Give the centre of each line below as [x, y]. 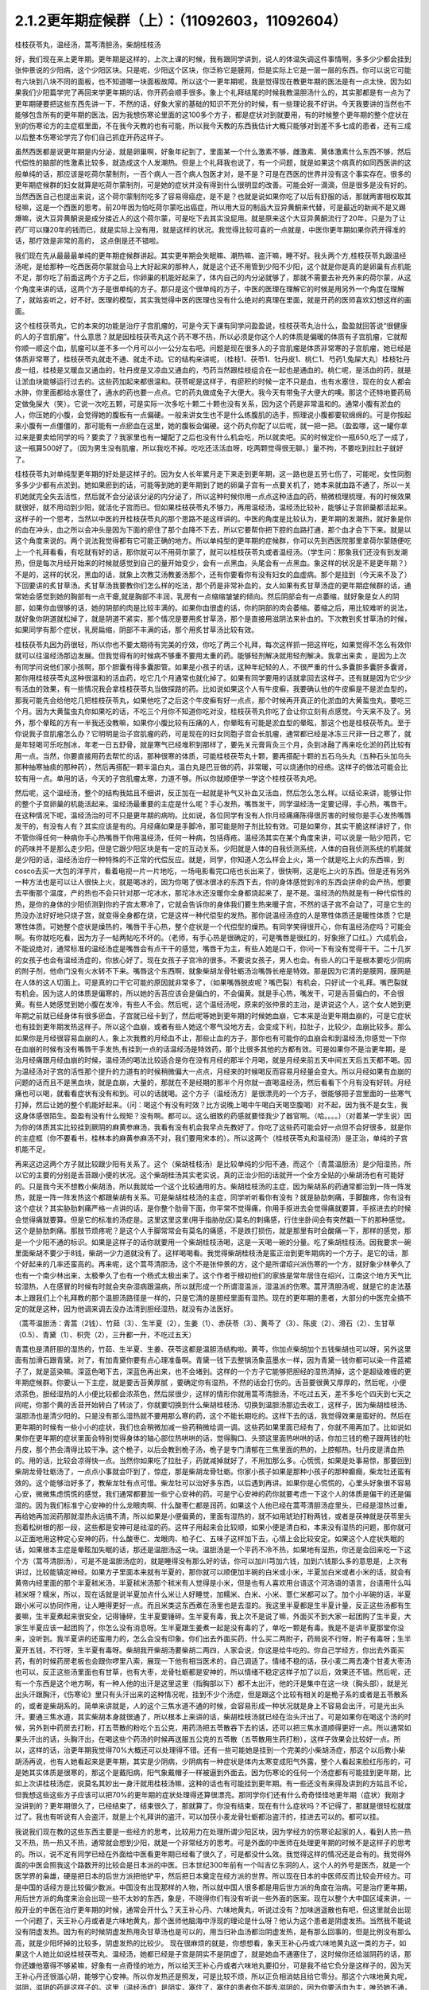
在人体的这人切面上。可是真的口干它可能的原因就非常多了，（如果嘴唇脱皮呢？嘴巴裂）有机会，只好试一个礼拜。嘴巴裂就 [211, 982]
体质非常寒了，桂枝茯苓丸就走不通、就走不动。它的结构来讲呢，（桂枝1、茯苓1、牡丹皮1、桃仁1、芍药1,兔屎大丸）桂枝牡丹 [213, 359]
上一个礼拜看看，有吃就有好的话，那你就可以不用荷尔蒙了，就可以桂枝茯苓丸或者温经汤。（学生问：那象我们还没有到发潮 [211, 552]
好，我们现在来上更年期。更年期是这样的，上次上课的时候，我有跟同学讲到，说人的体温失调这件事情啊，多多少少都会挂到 [213, 59]
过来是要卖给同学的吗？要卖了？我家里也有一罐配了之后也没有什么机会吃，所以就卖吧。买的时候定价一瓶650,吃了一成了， [213, 437]
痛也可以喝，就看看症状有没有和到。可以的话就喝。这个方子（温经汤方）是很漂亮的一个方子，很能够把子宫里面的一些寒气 [213, 1094]
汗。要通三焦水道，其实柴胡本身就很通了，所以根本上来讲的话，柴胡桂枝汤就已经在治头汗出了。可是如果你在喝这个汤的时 [213, 1716]
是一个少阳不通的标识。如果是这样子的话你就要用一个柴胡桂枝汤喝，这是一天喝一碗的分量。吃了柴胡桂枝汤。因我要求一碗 [213, 1242]
